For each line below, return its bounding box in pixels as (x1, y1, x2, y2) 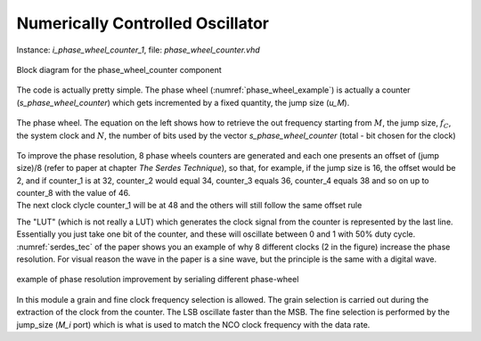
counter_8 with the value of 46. (16, 188, 131, 199)
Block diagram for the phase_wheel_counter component (16, 64, 222, 75)
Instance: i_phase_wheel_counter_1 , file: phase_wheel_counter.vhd (16, 45, 260, 55)
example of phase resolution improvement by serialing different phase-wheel (16, 274, 299, 285)
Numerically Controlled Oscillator (16, 13, 269, 33)
